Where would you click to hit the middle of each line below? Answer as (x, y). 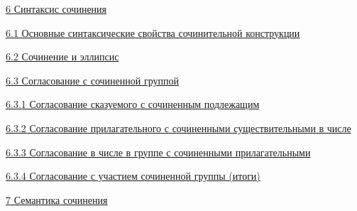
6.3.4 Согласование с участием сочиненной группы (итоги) (133, 176)
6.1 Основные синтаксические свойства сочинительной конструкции (153, 32)
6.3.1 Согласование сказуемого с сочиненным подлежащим (133, 104)
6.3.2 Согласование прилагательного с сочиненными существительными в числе (178, 128)
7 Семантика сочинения (57, 199)
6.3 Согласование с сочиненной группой (92, 80)
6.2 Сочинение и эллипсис (62, 56)
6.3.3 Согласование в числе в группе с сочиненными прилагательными (158, 152)
